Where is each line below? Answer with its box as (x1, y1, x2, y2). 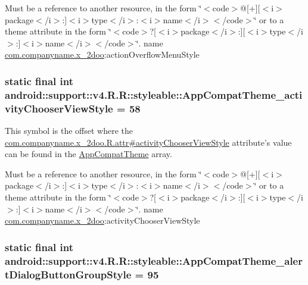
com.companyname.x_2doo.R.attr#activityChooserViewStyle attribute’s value (5, 136, 292, 148)
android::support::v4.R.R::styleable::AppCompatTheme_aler (5, 253, 303, 268)
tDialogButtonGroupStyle (5, 267, 132, 281)
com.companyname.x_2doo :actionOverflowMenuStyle (5, 48, 200, 61)
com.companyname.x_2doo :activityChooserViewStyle (5, 214, 200, 227)
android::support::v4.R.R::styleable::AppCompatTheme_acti (5, 87, 303, 102)
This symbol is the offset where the (5, 124, 133, 137)
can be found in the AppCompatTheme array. (5, 148, 172, 160)
